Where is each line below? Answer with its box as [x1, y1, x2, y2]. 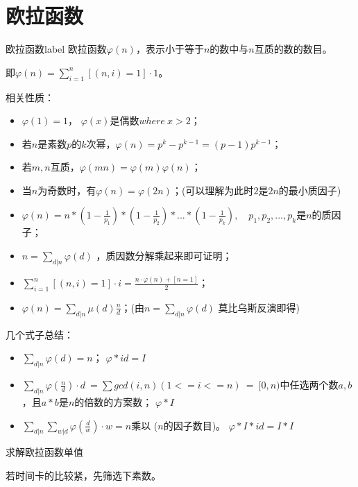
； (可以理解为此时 [171, 182, 254, 197]
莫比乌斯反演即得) [218, 300, 300, 314]
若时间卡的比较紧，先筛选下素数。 [6, 468, 161, 482]
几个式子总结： [6, 327, 74, 341]
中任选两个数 [280, 377, 339, 392]
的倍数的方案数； [74, 394, 153, 409]
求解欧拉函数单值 [6, 445, 83, 459]
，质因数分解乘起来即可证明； [96, 248, 232, 263]
